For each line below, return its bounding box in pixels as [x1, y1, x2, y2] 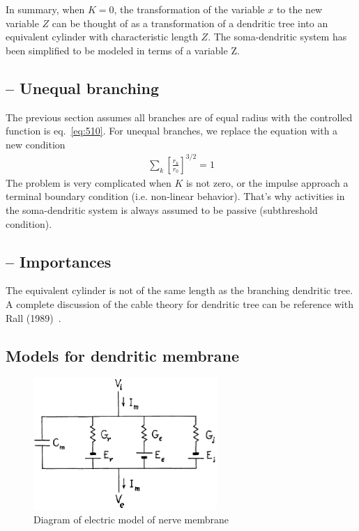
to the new [276, 2, 323, 16]
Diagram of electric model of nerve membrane [33, 512, 229, 527]
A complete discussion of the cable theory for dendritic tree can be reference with [6, 297, 353, 311]
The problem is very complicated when [6, 175, 171, 190]
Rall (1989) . [6, 310, 61, 325]
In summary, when [6, 2, 85, 16]
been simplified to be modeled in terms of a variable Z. [6, 43, 240, 57]
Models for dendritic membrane [6, 344, 239, 366]
